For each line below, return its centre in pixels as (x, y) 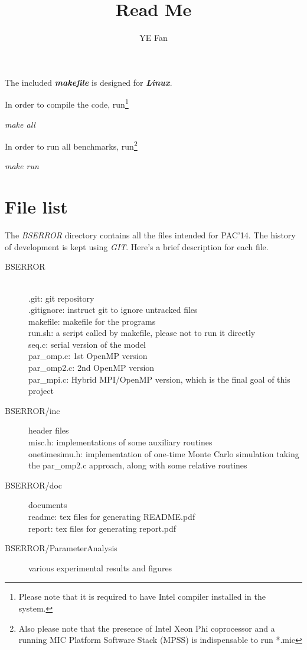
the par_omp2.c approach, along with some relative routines (138, 465)
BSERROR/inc (32, 410)
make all (20, 124)
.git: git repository (61, 298)
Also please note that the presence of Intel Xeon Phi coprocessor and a (147, 628)
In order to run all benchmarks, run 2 (71, 145)
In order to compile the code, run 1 (67, 103)
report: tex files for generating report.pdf (102, 528)
